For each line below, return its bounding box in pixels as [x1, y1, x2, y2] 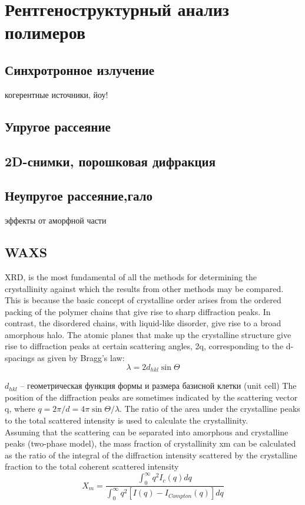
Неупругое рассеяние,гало [5, 186, 152, 205]
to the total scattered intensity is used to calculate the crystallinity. [5, 414, 248, 426]
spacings [5, 352, 35, 364]
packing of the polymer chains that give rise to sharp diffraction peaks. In [5, 305, 271, 317]
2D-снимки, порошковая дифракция [5, 152, 216, 170]
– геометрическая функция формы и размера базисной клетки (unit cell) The [20, 379, 297, 392]
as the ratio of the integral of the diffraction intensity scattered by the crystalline [5, 448, 297, 461]
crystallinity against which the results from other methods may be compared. [5, 282, 284, 294]
